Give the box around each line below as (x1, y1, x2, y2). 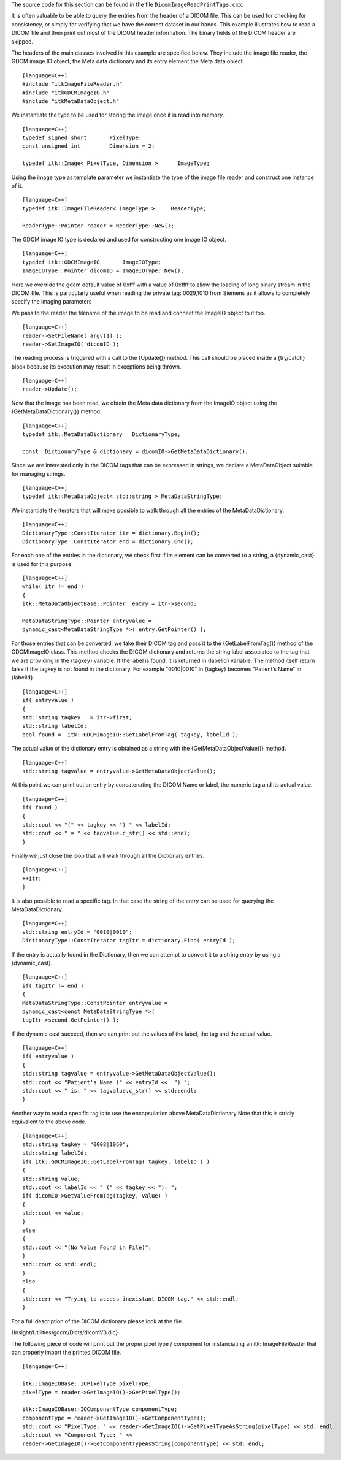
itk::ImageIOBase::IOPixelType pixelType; (22, 1380, 152, 1387)
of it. (11, 182, 23, 189)
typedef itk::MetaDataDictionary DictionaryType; (22, 431, 181, 438)
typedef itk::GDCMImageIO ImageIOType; (22, 258, 162, 266)
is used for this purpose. (11, 560, 73, 567)
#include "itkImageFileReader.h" (22, 80, 123, 88)
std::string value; (22, 1175, 81, 1182)
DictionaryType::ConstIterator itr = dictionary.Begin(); (22, 529, 201, 537)
